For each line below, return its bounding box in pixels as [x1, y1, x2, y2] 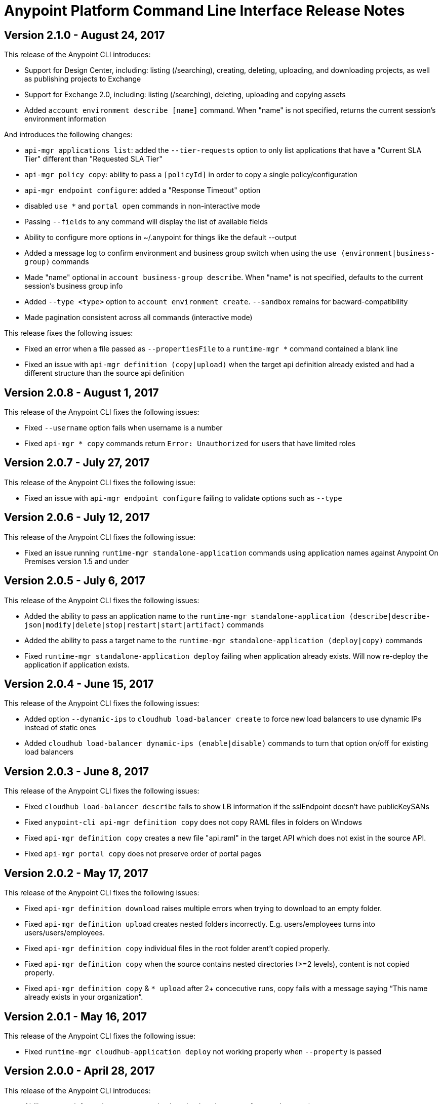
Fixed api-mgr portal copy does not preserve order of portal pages [24, 849, 261, 858]
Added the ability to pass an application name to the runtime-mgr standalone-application [24, 611, 345, 620]
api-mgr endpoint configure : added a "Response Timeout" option [24, 186, 261, 195]
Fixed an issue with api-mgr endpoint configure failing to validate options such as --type [24, 493, 342, 502]
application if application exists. [24, 660, 130, 669]
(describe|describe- [349, 612, 430, 620]
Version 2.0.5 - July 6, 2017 [4, 574, 145, 587]
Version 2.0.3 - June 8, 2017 [4, 765, 149, 778]
